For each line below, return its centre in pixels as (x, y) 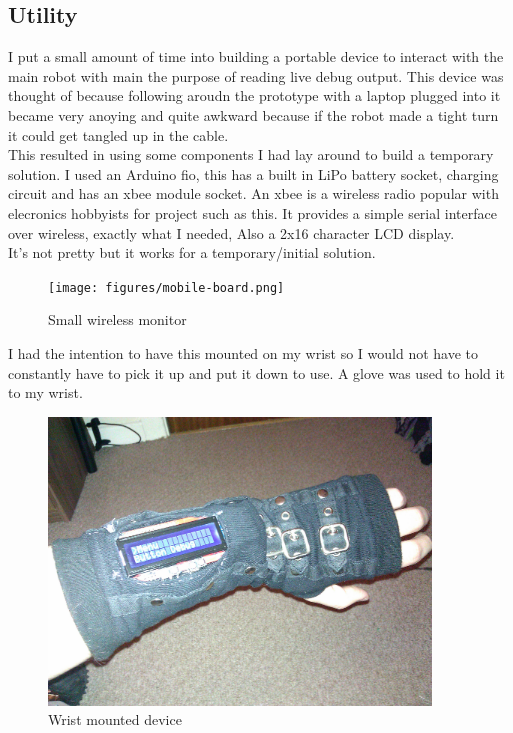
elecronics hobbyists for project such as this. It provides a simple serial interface (252, 212)
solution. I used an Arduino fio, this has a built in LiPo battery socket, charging (253, 173)
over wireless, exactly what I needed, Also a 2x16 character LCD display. (231, 232)
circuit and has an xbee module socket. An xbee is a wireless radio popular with (253, 193)
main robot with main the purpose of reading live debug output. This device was (256, 75)
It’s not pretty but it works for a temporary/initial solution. (192, 252)
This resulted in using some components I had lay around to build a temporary (251, 154)
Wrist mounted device (115, 719)
